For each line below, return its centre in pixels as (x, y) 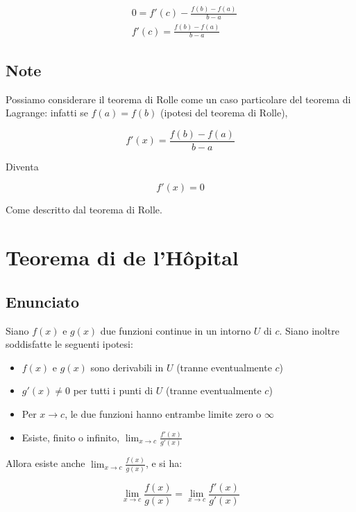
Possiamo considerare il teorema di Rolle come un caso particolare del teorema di (178, 99)
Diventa (22, 166)
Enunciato (43, 301)
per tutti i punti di (113, 390)
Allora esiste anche (45, 463)
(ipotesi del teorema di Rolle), (224, 113)
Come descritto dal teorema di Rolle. (84, 210)
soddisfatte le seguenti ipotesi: (69, 344)
